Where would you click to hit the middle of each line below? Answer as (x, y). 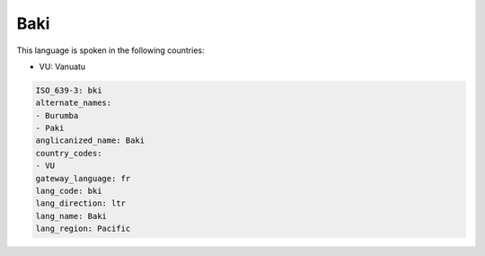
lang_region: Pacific (83, 229)
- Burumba (57, 115)
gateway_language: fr (83, 178)
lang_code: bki (69, 191)
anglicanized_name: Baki (90, 141)
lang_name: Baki (71, 216)
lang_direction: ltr (80, 203)
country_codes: (69, 153)
